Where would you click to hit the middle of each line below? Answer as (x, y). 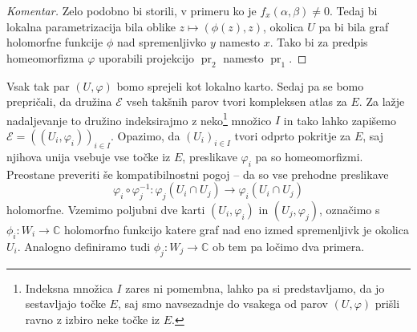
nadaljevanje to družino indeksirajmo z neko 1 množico (139, 119)
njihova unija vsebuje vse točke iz (89, 156)
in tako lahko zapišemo (340, 120)
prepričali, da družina (59, 101)
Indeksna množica (69, 287)
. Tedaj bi (353, 10)
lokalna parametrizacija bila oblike (91, 26)
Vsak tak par (38, 85)
